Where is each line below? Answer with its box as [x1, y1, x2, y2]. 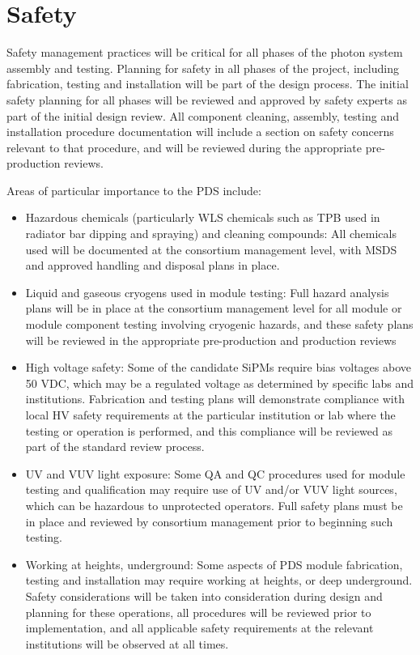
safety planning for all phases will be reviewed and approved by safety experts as [6, 91, 407, 108]
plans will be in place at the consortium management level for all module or [25, 300, 402, 317]
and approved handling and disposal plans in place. [25, 257, 280, 274]
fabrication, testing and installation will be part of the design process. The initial [6, 75, 409, 92]
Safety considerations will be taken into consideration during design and [25, 587, 383, 604]
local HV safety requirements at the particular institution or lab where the [25, 406, 396, 423]
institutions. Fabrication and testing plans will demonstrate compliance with [25, 390, 405, 407]
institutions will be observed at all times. [25, 635, 229, 652]
